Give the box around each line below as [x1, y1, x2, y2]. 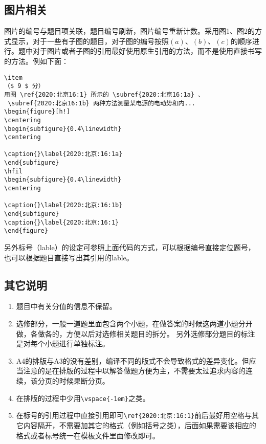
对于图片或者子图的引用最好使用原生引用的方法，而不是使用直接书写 [32, 46, 262, 56]
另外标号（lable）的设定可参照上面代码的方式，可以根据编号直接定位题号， [4, 242, 255, 253]
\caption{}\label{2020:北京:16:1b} [4, 202, 123, 209]
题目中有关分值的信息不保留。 [16, 301, 117, 312]
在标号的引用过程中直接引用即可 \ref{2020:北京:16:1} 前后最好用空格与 [16, 410, 252, 420]
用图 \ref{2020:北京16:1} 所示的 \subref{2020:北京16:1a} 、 [4, 91, 204, 98]
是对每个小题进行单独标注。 [16, 338, 109, 349]
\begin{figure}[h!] [4, 108, 70, 116]
